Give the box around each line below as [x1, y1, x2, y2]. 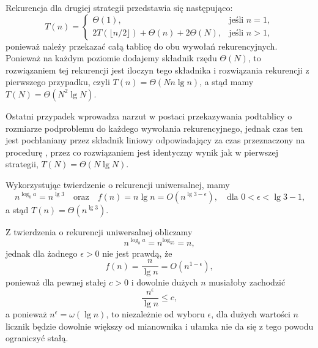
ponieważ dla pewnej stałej [6, 276, 106, 289]
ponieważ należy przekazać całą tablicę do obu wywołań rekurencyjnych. [6, 39, 278, 52]
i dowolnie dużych [131, 276, 198, 289]
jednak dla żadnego [6, 246, 78, 259]
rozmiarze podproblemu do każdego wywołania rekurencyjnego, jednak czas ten [6, 121, 303, 134]
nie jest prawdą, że [102, 246, 172, 259]
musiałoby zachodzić [209, 276, 286, 289]
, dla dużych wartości [211, 307, 290, 320]
